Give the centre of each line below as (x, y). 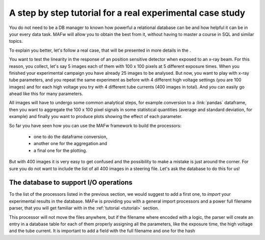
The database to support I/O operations (71, 183)
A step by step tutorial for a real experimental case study (127, 13)
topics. (16, 41)
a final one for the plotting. (60, 150)
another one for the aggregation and (70, 144)
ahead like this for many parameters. (46, 94)
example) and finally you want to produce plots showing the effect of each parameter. (96, 117)
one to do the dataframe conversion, (70, 137)
